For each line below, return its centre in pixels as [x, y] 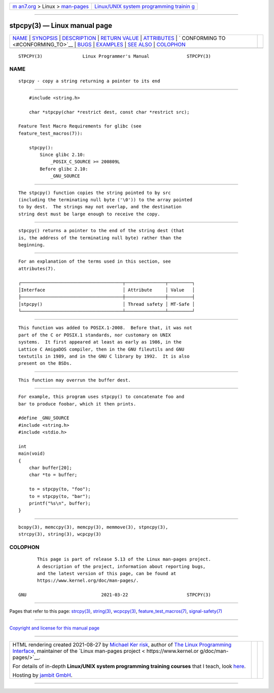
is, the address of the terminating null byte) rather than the [100, 238]
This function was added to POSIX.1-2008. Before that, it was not [105, 328]
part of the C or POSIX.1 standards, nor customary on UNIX [95, 335]
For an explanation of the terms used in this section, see [95, 261]
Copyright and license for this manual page [55, 628]
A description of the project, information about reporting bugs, [122, 566]
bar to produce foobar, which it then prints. [77, 404]
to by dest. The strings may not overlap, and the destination [100, 207]
